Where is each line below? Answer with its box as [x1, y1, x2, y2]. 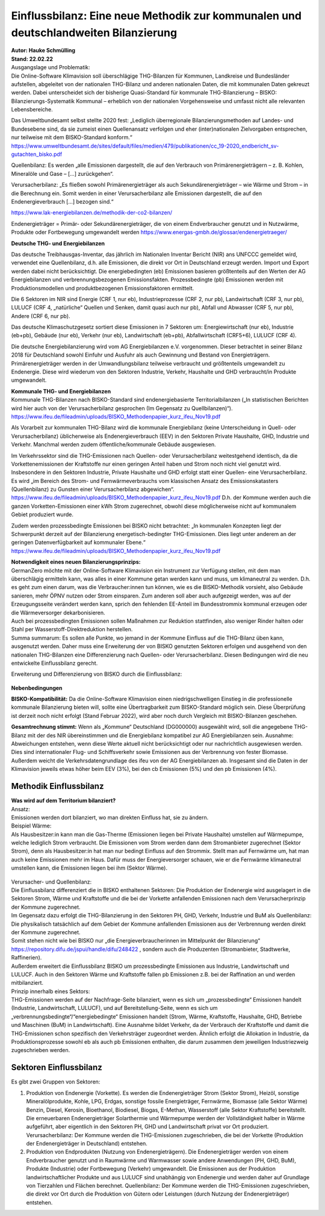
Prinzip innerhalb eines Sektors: [11, 988, 90, 995]
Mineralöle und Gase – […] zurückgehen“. [11, 170, 114, 177]
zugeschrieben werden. [11, 1047, 70, 1054]
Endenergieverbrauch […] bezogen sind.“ [11, 198, 114, 205]
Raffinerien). [11, 954, 42, 961]
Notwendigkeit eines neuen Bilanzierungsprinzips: [11, 558, 141, 566]
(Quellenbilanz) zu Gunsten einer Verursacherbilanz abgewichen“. [11, 485, 175, 493]
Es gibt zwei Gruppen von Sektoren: [11, 1078, 101, 1085]
